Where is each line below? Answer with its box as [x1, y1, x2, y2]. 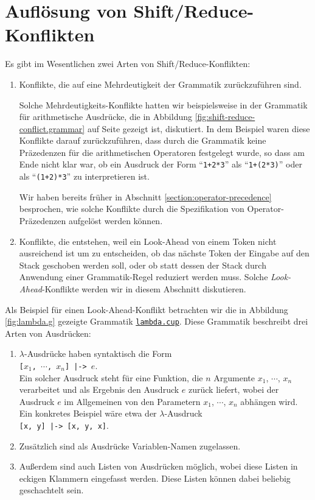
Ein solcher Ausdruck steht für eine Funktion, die [19, 371, 203, 384]
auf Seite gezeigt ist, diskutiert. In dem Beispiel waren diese [87, 122, 310, 135]
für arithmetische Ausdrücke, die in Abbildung [19, 110, 192, 123]
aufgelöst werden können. [68, 214, 163, 227]
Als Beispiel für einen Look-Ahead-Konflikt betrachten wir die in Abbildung [5, 303, 288, 315]
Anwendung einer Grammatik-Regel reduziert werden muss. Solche [19, 270, 268, 283]
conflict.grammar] [19, 122, 85, 135]
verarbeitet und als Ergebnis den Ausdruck [19, 383, 179, 396]
